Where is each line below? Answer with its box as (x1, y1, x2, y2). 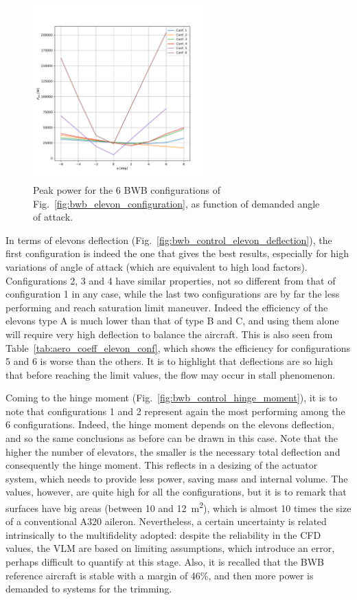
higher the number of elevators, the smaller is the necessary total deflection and (5, 444, 341, 458)
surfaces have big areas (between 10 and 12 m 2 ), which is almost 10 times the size (5, 499, 352, 515)
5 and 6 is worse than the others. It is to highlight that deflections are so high (5, 354, 333, 368)
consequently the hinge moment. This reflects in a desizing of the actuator (5, 458, 318, 472)
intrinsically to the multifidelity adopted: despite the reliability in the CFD (5, 527, 321, 542)
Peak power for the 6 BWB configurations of (33, 182, 220, 197)
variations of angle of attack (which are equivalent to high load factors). (5, 259, 308, 274)
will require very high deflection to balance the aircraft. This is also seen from (5, 326, 333, 341)
